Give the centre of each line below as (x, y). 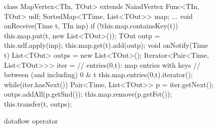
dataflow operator (31, 120)
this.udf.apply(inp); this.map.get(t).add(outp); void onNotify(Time (106, 45)
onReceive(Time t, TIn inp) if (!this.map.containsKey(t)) (91, 26)
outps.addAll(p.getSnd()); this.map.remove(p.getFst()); (88, 94)
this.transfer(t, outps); (38, 103)
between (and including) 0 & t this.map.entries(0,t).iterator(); (99, 74)
